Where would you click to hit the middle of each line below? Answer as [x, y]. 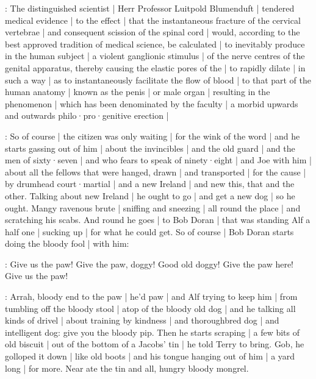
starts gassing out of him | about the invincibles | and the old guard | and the [150, 148]
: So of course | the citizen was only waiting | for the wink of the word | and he [153, 136]
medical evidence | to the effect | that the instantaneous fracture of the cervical [153, 20]
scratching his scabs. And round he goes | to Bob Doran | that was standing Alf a [158, 220]
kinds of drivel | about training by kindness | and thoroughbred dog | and [142, 320]
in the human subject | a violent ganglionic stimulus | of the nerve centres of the [155, 56]
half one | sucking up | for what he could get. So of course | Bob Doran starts [149, 231]
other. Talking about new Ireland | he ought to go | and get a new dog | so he [150, 195]
